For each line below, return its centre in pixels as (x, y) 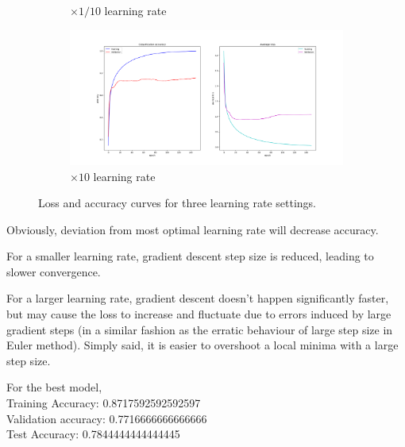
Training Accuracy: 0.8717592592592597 (104, 403)
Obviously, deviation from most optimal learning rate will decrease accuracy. (193, 229)
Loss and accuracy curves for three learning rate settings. (177, 203)
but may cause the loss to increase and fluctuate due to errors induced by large (199, 314)
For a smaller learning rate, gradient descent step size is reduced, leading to (190, 256)
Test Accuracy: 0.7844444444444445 (93, 434)
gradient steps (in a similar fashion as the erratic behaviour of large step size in (200, 329)
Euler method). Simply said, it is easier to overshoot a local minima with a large (202, 345)
